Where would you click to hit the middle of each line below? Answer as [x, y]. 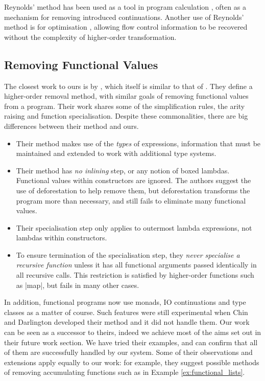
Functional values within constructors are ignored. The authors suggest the [134, 180]
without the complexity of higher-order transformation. [90, 37]
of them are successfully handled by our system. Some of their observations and [128, 352]
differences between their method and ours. [71, 126]
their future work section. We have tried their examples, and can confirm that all [131, 342]
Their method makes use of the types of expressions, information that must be [138, 143]
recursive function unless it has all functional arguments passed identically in [136, 265]
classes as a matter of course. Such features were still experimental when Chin [126, 312]
